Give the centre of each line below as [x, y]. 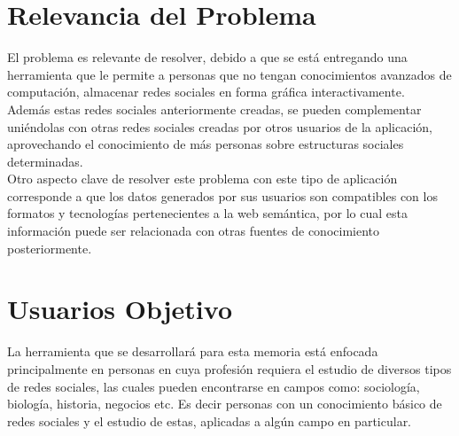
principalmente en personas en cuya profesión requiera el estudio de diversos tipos [229, 368]
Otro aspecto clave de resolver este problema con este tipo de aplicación [202, 179]
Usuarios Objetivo [120, 309]
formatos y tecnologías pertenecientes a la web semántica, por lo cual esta [207, 213]
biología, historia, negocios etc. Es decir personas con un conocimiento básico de [225, 404]
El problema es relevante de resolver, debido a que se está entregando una [207, 57]
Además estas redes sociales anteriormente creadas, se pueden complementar [214, 109]
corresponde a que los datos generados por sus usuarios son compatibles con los [222, 195]
